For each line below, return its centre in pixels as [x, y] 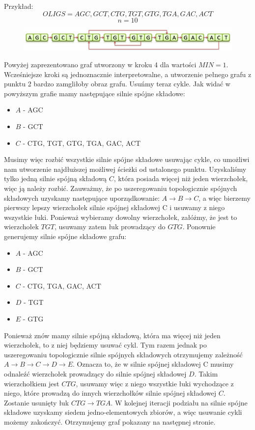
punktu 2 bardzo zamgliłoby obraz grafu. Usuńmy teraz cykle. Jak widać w [117, 84]
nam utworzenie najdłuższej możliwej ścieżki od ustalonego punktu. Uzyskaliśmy [125, 169]
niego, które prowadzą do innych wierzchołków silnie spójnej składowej [110, 393]
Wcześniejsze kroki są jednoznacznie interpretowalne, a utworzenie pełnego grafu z [128, 74]
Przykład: [19, 6]
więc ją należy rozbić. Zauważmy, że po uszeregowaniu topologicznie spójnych [121, 188]
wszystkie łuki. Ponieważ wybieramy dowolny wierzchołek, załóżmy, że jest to [121, 217]
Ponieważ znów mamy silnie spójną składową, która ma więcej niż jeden [112, 335]
